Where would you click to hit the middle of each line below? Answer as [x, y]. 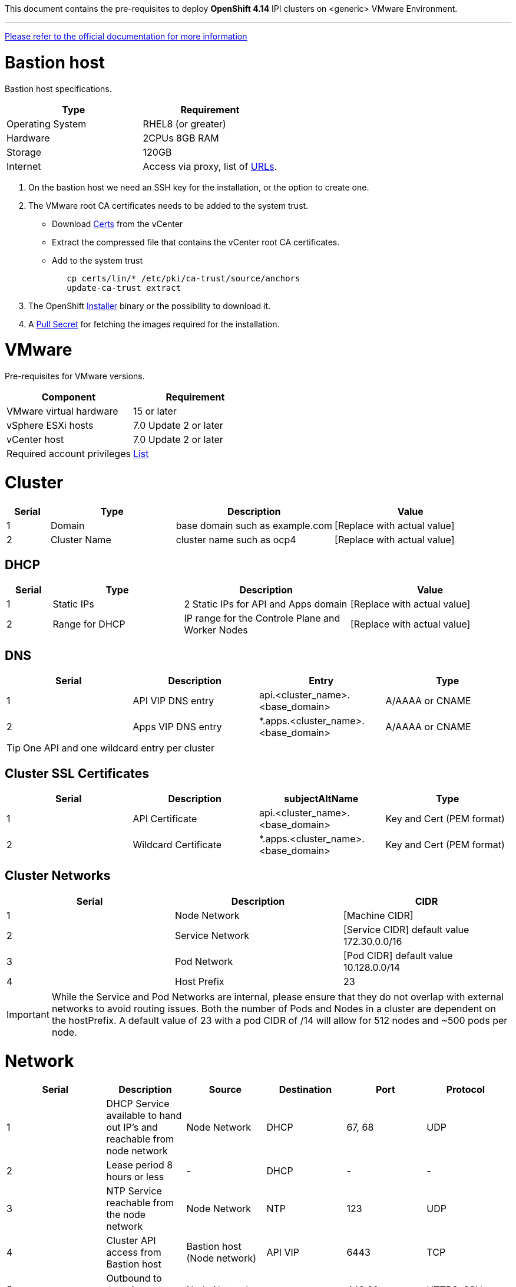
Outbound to [134, 1278]
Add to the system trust [97, 260]
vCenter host [35, 439]
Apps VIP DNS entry [177, 727]
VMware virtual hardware [62, 411]
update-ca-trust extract [124, 288]
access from [134, 1252]
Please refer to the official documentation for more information [126, 36]
